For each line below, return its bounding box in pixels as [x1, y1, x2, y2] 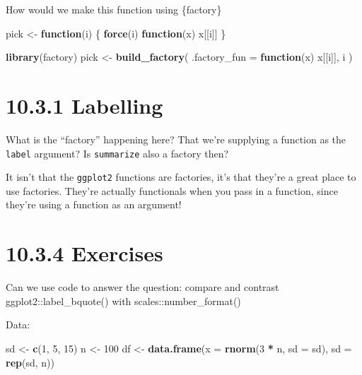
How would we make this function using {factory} [6, 2, 222, 16]
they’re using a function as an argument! [6, 197, 182, 212]
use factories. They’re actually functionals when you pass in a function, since [6, 183, 338, 198]
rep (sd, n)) [6, 355, 54, 369]
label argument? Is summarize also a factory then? [6, 145, 229, 160]
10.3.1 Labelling [6, 90, 163, 119]
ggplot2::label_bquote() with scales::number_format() [6, 293, 241, 308]
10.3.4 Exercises [6, 239, 163, 268]
